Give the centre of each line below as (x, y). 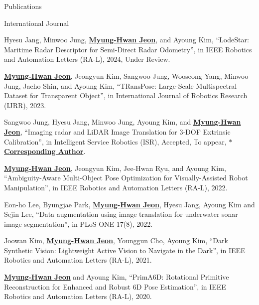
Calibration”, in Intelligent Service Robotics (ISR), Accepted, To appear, (115, 141)
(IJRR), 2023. (25, 105)
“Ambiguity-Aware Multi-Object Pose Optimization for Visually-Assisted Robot (126, 178)
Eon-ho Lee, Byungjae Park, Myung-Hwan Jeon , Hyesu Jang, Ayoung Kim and (129, 204)
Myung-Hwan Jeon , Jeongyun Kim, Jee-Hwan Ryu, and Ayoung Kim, (115, 168)
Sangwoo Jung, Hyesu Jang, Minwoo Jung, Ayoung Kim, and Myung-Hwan (123, 122)
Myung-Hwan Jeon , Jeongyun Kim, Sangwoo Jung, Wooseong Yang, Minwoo (126, 76)
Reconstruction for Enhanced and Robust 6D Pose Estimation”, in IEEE (115, 286)
